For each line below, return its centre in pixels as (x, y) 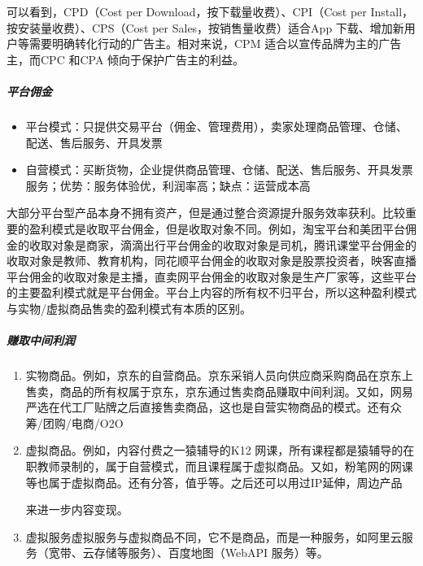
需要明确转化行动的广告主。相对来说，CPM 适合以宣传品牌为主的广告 (215, 44)
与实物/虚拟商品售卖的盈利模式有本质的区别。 (129, 308)
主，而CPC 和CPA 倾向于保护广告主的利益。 (126, 59)
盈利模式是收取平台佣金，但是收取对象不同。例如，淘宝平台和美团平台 (217, 228)
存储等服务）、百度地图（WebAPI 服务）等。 (211, 553)
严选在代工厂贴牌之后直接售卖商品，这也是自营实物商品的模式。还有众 (214, 407)
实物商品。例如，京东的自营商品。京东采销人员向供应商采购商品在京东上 (219, 375)
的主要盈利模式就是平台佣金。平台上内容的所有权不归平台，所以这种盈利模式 (211, 292)
